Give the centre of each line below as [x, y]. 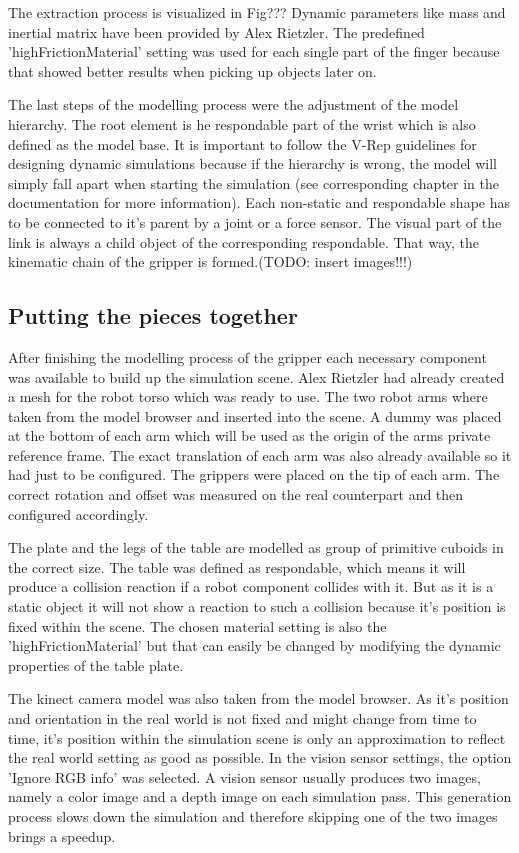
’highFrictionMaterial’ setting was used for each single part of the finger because [254, 51]
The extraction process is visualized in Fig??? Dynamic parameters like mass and [257, 12]
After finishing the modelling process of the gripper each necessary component [247, 356]
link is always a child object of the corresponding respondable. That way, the [244, 241]
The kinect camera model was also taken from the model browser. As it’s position [258, 698]
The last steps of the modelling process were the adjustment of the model [233, 104]
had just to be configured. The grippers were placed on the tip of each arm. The [254, 474]
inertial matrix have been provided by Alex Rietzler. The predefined [216, 31]
